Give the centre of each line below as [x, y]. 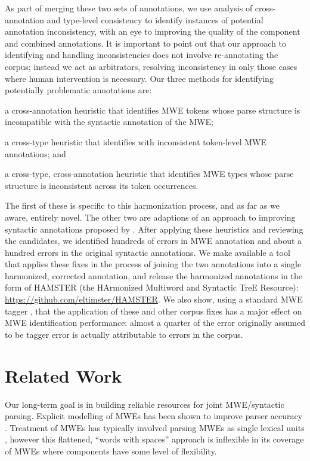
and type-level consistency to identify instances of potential [155, 19]
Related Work [63, 375]
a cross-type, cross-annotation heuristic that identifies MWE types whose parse [149, 174]
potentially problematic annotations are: [78, 90]
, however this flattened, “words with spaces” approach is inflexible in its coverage [154, 439]
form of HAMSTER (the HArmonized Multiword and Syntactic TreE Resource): [152, 287]
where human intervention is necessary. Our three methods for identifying [139, 78]
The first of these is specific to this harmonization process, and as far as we [142, 205]
